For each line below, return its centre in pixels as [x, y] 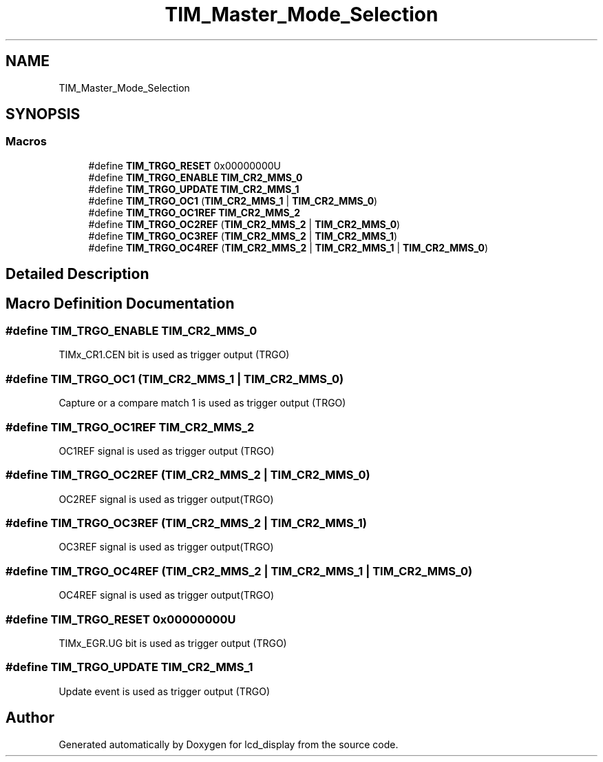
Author [30, 718]
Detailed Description [77, 274]
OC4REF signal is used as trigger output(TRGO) [167, 595]
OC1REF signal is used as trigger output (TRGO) [167, 451]
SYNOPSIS [43, 114]
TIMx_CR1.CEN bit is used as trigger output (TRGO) [174, 355]
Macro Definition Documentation [120, 303]
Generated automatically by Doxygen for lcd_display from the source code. [229, 744]
